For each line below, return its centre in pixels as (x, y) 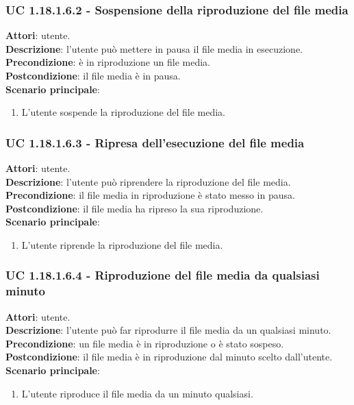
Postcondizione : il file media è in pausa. (93, 75)
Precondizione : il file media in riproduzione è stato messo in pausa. (150, 195)
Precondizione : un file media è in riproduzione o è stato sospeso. (145, 343)
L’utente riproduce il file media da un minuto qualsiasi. (137, 393)
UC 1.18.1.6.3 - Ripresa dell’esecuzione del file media (155, 142)
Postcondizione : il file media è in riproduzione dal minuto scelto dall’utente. (169, 357)
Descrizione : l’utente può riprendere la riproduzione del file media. (148, 181)
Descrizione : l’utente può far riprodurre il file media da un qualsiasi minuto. (168, 330)
